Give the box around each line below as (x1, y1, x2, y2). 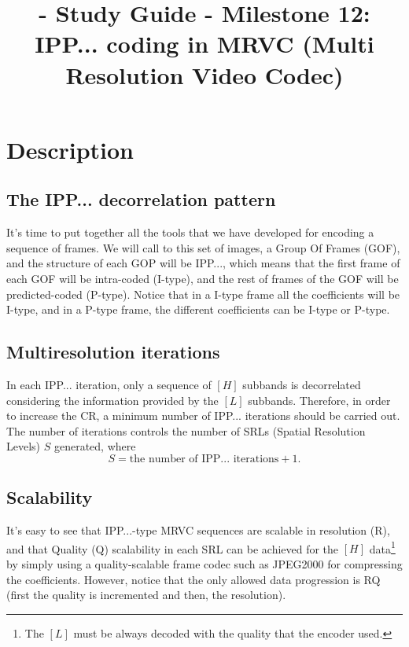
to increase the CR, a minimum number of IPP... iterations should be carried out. (6, 407, 400, 424)
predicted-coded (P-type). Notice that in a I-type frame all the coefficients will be (6, 285, 400, 302)
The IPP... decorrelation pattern (6, 187, 276, 211)
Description (6, 133, 134, 165)
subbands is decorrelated (242, 376, 361, 392)
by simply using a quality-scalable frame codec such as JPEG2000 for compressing (6, 555, 403, 572)
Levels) (6, 438, 41, 454)
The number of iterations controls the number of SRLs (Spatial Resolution (6, 422, 366, 439)
